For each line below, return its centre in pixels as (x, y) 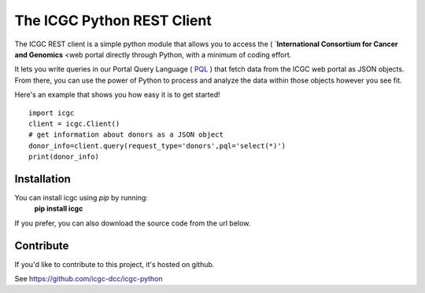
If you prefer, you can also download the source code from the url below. (133, 223)
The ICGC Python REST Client (113, 20)
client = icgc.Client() (74, 123)
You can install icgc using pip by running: (81, 197)
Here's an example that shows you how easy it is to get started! (117, 95)
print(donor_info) (64, 157)
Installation (42, 179)
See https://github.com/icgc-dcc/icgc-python (89, 279)
